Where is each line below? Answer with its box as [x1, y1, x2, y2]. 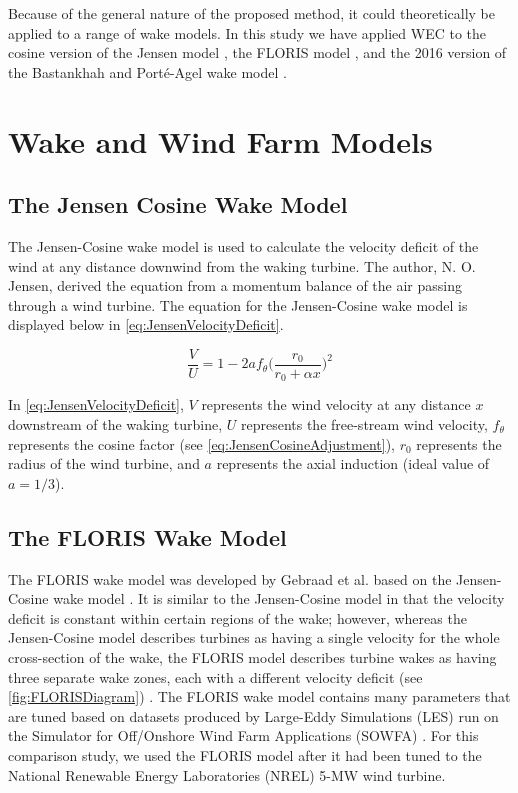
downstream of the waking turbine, [8, 414, 223, 435]
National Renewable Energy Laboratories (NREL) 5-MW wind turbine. [8, 764, 446, 785]
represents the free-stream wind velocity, [240, 414, 488, 435]
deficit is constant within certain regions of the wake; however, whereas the [8, 607, 467, 628]
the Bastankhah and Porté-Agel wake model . [8, 61, 287, 82]
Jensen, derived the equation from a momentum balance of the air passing [8, 275, 462, 296]
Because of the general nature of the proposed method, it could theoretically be [8, 3, 496, 23]
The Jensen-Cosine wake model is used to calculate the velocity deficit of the [8, 235, 479, 256]
